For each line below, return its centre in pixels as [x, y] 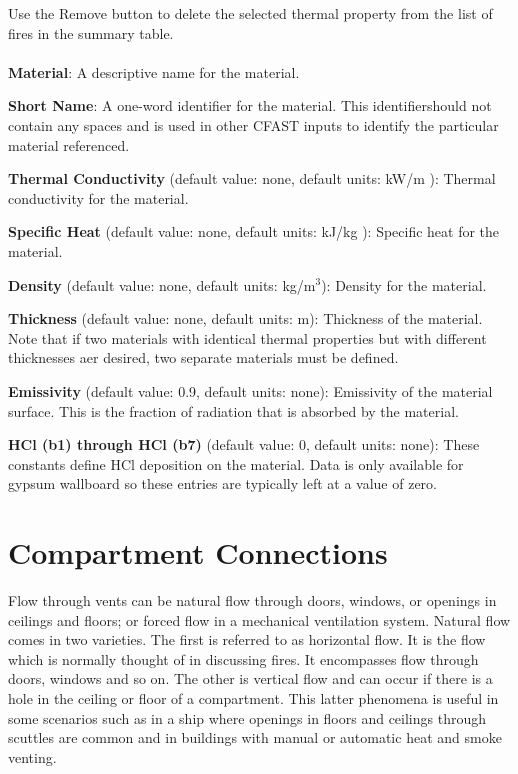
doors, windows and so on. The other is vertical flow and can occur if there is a [250, 678]
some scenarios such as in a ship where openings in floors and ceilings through [247, 717]
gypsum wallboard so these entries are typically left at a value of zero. [222, 483]
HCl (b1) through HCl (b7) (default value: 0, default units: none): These [244, 444]
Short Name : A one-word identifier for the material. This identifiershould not [250, 105]
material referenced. [69, 144]
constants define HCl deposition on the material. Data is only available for [236, 463]
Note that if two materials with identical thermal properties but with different [247, 337]
